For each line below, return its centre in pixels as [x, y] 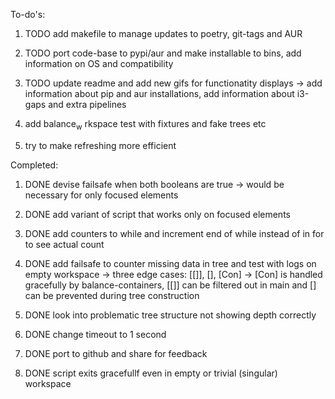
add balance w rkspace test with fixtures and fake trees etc [145, 125]
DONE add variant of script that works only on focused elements [157, 214]
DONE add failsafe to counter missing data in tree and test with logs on [170, 263]
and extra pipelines [87, 104]
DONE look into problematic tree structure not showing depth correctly [170, 315]
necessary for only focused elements [101, 195]
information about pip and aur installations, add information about [159, 93]
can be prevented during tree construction [112, 295]
